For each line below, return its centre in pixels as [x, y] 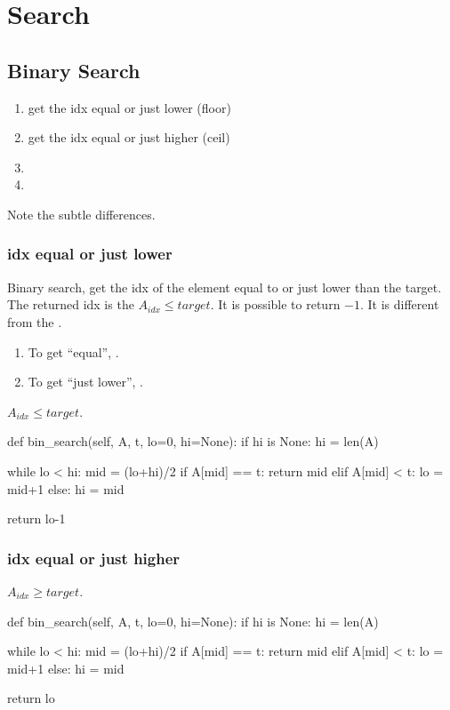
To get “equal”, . [73, 351]
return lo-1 [36, 519]
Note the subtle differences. [81, 214]
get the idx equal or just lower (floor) [129, 107]
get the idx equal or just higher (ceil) [129, 137]
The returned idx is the [71, 304]
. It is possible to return [275, 304]
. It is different [400, 304]
